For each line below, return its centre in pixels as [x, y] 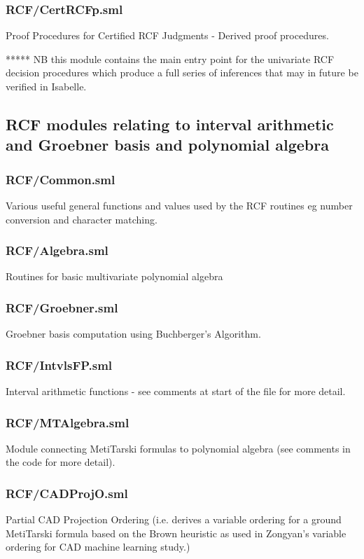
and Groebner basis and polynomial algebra [167, 145]
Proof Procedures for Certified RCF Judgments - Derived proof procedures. [167, 35]
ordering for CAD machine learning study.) [98, 547]
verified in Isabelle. [46, 86]
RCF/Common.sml [61, 179]
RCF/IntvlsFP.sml [59, 365]
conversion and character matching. [82, 219]
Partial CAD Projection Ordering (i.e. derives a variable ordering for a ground [174, 519]
